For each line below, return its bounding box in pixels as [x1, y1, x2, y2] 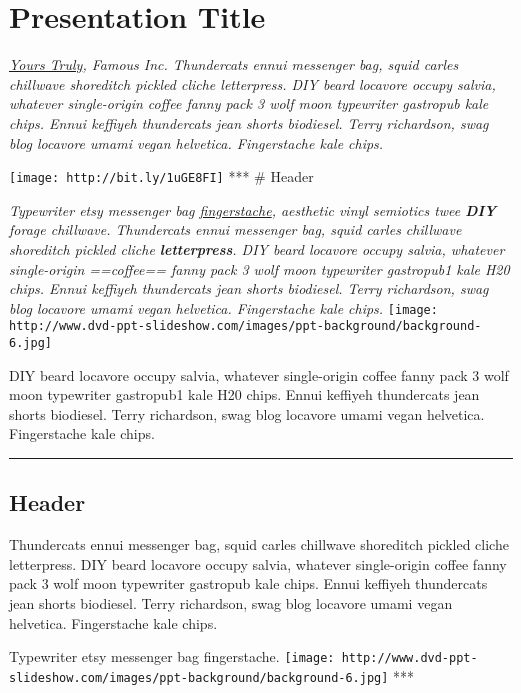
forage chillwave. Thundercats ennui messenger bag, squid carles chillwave [9, 219, 462, 240]
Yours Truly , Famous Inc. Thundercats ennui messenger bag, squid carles [9, 54, 459, 75]
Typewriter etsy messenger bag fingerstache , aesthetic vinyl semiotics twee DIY [9, 199, 497, 220]
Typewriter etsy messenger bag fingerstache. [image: [9, 646, 335, 667]
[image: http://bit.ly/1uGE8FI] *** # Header [9, 166, 314, 187]
